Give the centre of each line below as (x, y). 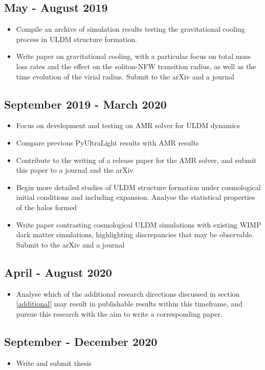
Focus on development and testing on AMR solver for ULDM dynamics (128, 125)
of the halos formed (47, 207)
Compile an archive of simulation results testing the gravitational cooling (130, 29)
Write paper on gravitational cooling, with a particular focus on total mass (134, 56)
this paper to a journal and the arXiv (75, 170)
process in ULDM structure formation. (76, 39)
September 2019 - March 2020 (85, 104)
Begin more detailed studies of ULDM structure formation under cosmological (138, 187)
